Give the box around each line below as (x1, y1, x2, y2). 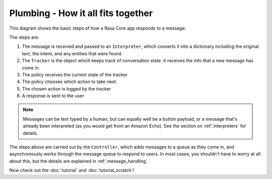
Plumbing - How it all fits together (9, 8, 153, 19)
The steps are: (9, 34, 40, 40)
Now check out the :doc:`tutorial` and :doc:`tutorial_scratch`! (9, 167, 134, 173)
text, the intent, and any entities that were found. (22, 50, 123, 56)
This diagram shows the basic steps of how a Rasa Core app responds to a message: (9, 25, 186, 31)
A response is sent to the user (22, 93, 84, 99)
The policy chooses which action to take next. (22, 78, 117, 85)
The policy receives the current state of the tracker (22, 71, 128, 77)
